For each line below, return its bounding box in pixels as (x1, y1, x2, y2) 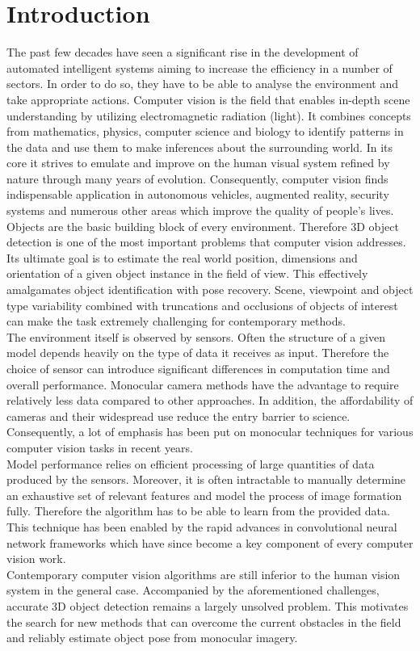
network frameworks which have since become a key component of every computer (6, 534, 414, 551)
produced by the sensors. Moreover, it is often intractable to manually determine (6, 471, 406, 488)
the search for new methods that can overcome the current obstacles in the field (6, 613, 401, 630)
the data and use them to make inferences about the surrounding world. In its (6, 138, 393, 155)
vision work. (6, 550, 66, 567)
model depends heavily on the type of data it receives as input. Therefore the (6, 344, 389, 361)
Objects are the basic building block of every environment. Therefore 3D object (6, 217, 399, 234)
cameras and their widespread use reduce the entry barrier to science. (6, 407, 351, 424)
